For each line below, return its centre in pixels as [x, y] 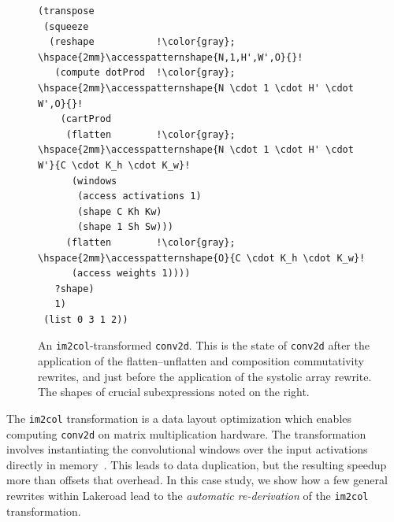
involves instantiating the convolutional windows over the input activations [187, 449]
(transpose [66, 11]
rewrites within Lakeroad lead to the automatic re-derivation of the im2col [188, 495]
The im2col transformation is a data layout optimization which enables [179, 418]
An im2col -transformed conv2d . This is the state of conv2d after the [204, 345]
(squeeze [66, 26]
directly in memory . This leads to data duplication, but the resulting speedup [197, 464]
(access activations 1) [139, 196]
